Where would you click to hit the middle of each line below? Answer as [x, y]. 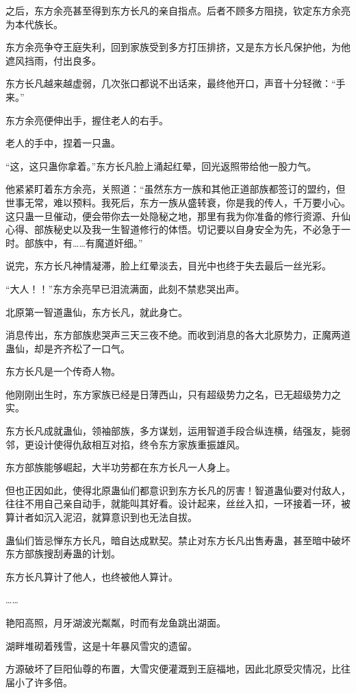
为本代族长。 [34, 24]
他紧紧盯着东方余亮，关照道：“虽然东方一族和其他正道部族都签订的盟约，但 [176, 189]
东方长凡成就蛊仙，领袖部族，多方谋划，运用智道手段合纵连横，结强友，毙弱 [178, 431]
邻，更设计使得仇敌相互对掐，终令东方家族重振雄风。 [125, 444]
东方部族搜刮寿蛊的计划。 [63, 554]
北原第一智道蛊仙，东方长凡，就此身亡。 [97, 312]
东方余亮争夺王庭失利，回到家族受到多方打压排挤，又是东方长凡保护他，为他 [178, 47]
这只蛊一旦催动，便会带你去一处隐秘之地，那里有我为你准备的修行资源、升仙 [178, 216]
